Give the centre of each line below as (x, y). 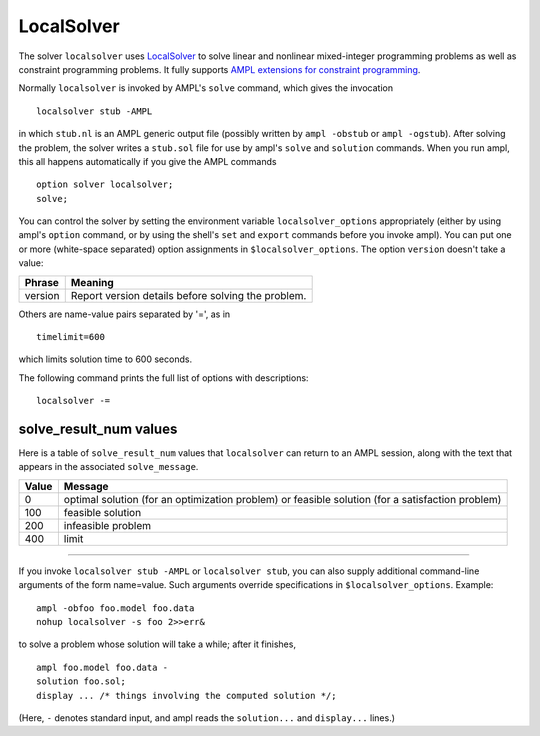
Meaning (92, 282)
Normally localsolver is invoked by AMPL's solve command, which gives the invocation (206, 88)
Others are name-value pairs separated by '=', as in (124, 314)
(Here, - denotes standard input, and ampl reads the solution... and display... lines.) (206, 718)
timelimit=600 (70, 337)
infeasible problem (107, 525)
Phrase (42, 282)
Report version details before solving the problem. (188, 295)
